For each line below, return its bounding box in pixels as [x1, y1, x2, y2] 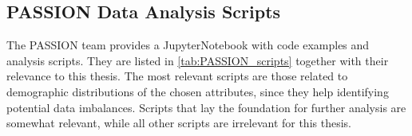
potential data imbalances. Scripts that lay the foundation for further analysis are [6, 99, 406, 115]
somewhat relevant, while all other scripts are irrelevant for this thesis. [6, 115, 351, 131]
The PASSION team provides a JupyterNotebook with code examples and [6, 37, 370, 53]
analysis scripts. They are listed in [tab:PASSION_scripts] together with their [6, 52, 389, 68]
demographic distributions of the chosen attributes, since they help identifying [6, 83, 389, 99]
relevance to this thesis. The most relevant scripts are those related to [6, 68, 348, 84]
